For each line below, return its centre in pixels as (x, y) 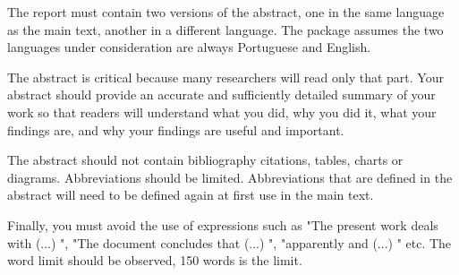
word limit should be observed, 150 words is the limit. (155, 260)
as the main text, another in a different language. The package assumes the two (225, 29)
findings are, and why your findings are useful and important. (176, 129)
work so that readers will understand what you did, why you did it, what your (222, 112)
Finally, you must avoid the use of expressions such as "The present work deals (223, 224)
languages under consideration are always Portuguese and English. (189, 47)
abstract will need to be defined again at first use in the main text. (191, 195)
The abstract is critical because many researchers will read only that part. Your (225, 77)
